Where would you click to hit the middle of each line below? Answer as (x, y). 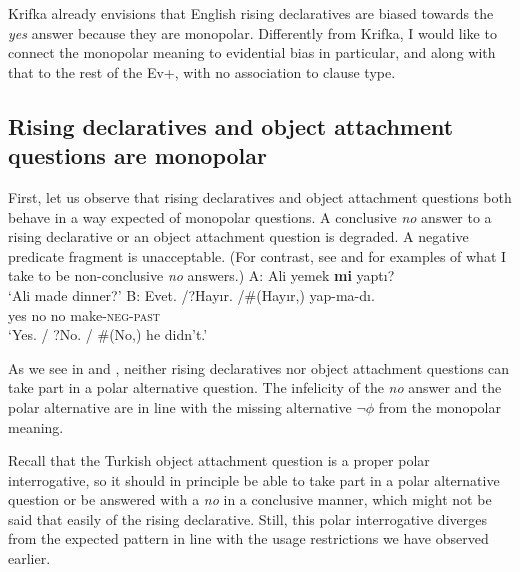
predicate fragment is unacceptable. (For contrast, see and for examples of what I (257, 255)
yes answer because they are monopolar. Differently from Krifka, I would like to (252, 32)
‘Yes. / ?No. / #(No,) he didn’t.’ (108, 334)
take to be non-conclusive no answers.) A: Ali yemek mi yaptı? (201, 275)
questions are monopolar (137, 155)
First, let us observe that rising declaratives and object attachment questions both (260, 196)
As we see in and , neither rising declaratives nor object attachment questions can (259, 367)
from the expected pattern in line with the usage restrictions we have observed (248, 538)
